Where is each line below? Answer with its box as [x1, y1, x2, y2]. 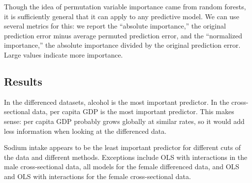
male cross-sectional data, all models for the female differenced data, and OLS [4, 161, 240, 172]
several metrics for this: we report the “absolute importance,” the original [4, 21, 226, 31]
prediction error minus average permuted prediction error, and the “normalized [4, 30, 242, 40]
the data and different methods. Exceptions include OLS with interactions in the [4, 152, 248, 162]
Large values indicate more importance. [4, 49, 123, 60]
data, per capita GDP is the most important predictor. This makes [32, 106, 234, 117]
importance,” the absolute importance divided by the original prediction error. [4, 40, 241, 50]
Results [4, 73, 42, 89]
